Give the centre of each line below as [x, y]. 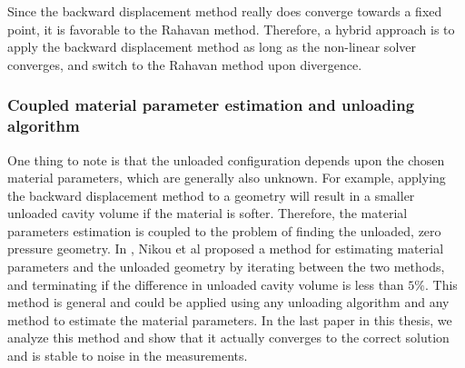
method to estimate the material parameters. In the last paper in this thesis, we [230, 319]
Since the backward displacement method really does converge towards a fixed [225, 11]
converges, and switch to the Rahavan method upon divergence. [185, 64]
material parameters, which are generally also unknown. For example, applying [227, 178]
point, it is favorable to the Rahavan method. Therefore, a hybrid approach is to [231, 29]
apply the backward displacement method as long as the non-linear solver [212, 47]
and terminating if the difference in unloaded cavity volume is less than [206, 284]
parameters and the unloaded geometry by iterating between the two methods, [226, 267]
